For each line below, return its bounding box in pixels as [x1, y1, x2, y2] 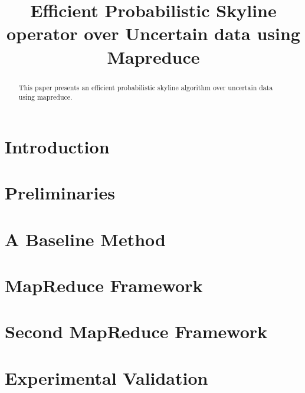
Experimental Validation [5, 365, 208, 389]
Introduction [5, 134, 110, 158]
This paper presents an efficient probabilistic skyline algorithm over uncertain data [18, 82, 273, 92]
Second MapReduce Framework [5, 319, 268, 343]
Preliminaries [5, 181, 115, 205]
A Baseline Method [5, 227, 166, 251]
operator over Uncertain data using [6, 21, 300, 45]
